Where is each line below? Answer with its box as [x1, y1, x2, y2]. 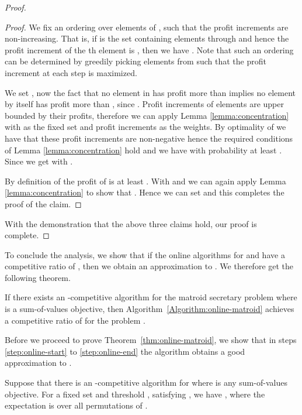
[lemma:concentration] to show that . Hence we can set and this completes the [5, 186, 284, 198]
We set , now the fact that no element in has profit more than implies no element [5, 86, 296, 98]
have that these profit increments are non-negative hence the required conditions [5, 132, 293, 144]
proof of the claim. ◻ [5, 197, 82, 210]
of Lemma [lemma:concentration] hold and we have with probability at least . [5, 143, 282, 156]
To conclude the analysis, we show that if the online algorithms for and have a [5, 248, 285, 260]
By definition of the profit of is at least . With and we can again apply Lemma [5, 174, 286, 187]
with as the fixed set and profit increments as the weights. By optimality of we [5, 121, 286, 133]
